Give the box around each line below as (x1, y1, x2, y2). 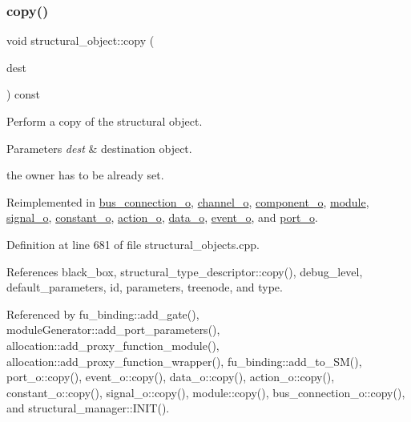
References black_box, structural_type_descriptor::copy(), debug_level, (6, 263, 363, 279)
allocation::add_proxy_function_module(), (6, 336, 220, 353)
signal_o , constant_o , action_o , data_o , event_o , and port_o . (6, 209, 318, 226)
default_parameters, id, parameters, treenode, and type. (6, 279, 283, 295)
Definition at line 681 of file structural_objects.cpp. (6, 235, 260, 252)
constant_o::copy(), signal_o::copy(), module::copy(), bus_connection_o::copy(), (6, 384, 405, 400)
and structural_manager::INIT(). (6, 400, 170, 416)
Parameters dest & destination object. (6, 139, 192, 156)
